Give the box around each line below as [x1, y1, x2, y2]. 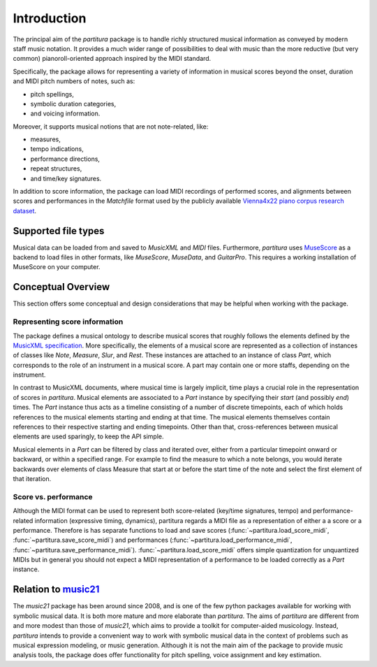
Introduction [13, 10, 87, 26]
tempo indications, [30, 145, 84, 153]
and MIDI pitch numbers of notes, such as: [13, 77, 135, 85]
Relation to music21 [13, 584, 100, 596]
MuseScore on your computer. [13, 263, 101, 271]
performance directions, [30, 155, 101, 163]
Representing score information [13, 317, 124, 327]
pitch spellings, [30, 89, 75, 98]
